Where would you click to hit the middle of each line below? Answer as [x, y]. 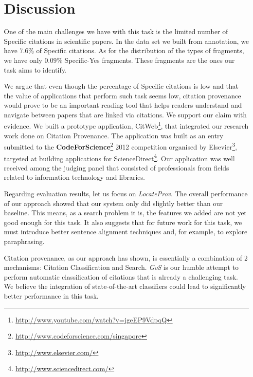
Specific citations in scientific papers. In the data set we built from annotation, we [126, 41]
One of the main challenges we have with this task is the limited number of [116, 31]
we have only [23, 60]
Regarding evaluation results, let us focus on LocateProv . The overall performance [126, 193]
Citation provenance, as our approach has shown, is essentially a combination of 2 [126, 257]
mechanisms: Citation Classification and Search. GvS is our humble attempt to [121, 267]
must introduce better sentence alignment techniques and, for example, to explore [126, 232]
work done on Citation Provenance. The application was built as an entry [114, 135]
